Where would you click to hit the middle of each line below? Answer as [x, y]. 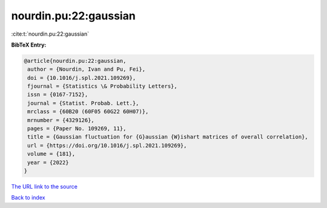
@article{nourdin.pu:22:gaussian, [75, 61]
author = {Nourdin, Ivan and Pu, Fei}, [86, 69]
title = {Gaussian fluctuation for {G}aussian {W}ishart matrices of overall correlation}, [168, 137]
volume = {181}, [51, 154]
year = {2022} [48, 162]
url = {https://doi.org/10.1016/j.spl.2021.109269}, [107, 145]
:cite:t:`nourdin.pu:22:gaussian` [50, 34]
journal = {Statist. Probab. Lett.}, [83, 103]
